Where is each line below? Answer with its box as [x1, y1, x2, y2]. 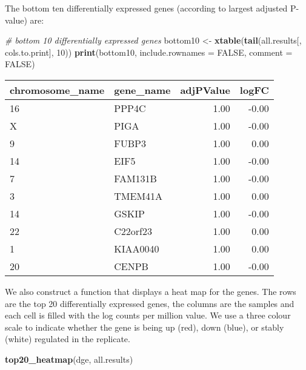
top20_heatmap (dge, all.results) [5, 352, 133, 365]
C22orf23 [114, 223, 152, 238]
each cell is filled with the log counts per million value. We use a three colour [5, 309, 291, 322]
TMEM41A [114, 188, 163, 203]
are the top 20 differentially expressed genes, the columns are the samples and [5, 297, 294, 309]
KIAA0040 [114, 241, 159, 256]
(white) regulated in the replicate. [5, 332, 130, 345]
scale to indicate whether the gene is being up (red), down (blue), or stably [5, 320, 284, 333]
